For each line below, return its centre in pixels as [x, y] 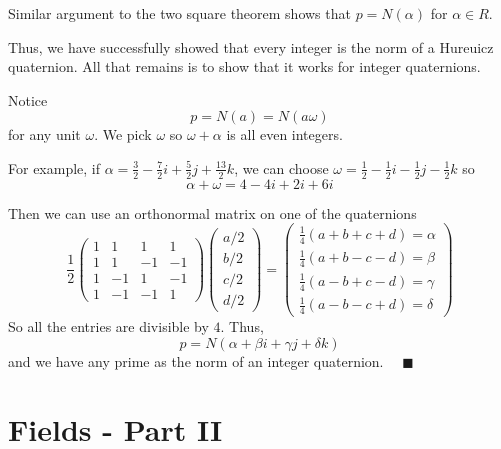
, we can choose [281, 167]
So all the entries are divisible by [108, 325]
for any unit [44, 134]
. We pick [123, 134]
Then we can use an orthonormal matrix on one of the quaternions [212, 212]
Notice [28, 99]
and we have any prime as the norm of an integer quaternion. [196, 360]
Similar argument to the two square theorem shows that [179, 13]
